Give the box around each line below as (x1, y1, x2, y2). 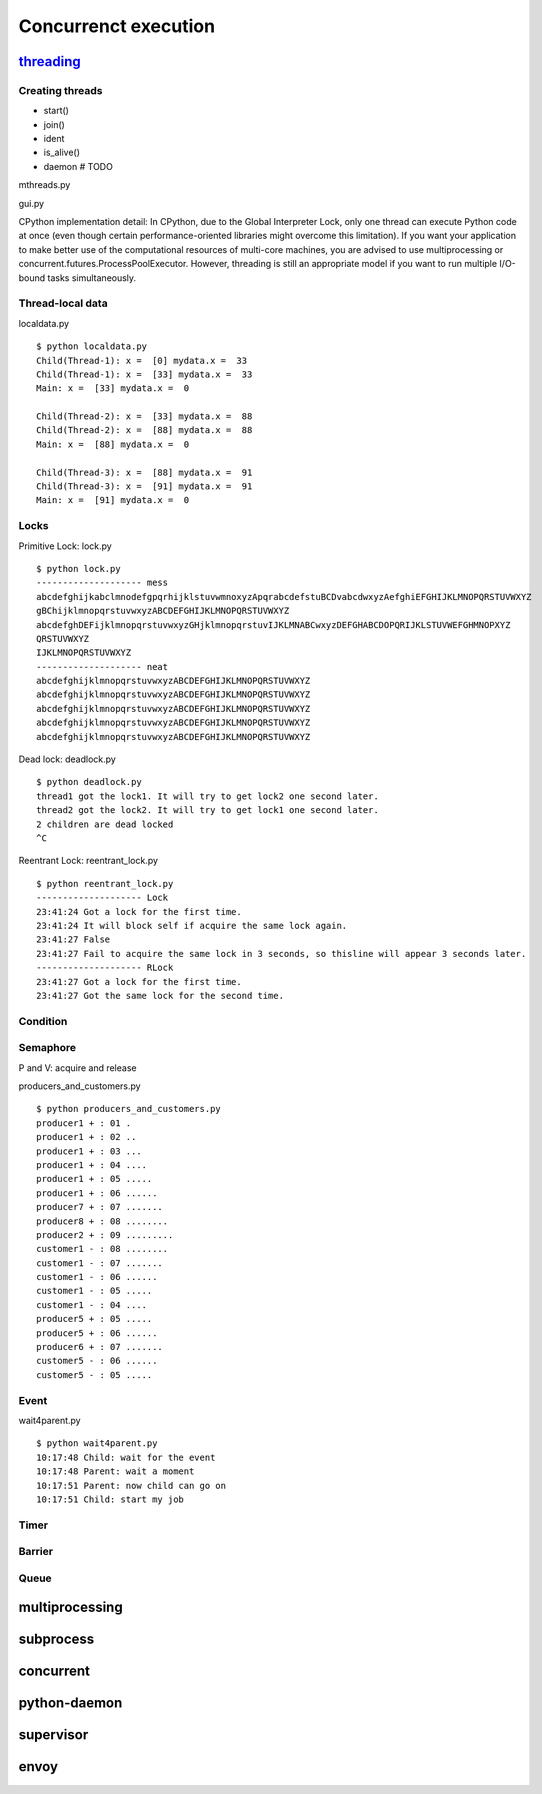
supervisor (18, 1726, 89, 1744)
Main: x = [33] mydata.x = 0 (36, 383, 190, 394)
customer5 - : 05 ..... (36, 1369, 153, 1380)
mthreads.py (18, 179, 71, 191)
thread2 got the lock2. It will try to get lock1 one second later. (36, 805, 379, 816)
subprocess (18, 1631, 95, 1648)
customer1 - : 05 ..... (36, 1285, 153, 1297)
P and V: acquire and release (18, 1061, 137, 1074)
